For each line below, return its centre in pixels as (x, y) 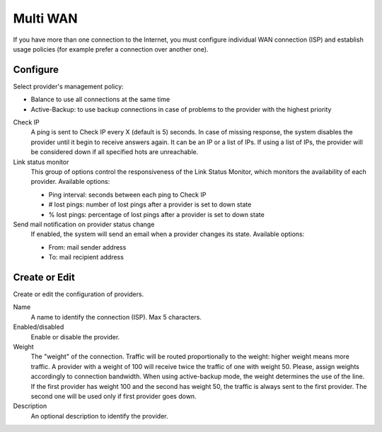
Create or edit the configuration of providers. (79, 294)
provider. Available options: (70, 182)
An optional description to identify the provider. (99, 416)
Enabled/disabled (39, 327)
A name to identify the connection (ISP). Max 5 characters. (116, 317)
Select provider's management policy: (68, 86)
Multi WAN (45, 18)
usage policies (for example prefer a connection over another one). (111, 49)
